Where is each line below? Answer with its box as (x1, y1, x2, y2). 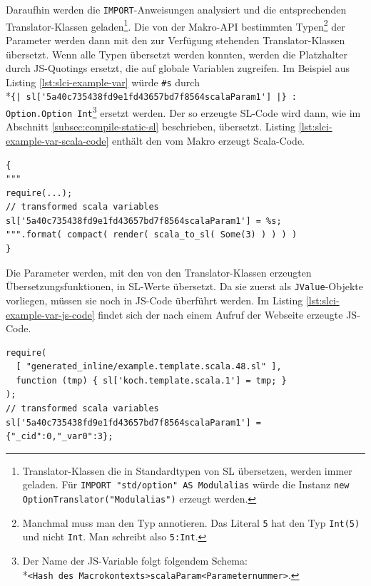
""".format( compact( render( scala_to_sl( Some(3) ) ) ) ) (6, 230, 298, 240)
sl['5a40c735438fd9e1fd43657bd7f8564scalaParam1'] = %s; (6, 215, 282, 226)
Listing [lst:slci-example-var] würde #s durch (6, 74, 200, 89)
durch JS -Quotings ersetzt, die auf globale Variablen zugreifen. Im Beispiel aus (6, 61, 350, 76)
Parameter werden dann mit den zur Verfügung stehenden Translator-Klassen (6, 32, 345, 47)
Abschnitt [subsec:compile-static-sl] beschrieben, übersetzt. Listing (6, 119, 296, 134)
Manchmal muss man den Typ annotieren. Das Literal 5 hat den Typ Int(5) (22, 515, 360, 530)
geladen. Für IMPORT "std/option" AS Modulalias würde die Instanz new (22, 477, 350, 492)
